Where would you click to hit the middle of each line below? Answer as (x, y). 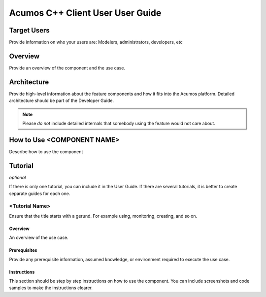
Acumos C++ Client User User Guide (85, 13)
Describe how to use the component (46, 151)
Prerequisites (23, 250)
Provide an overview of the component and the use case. (67, 68)
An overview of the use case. (39, 238)
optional (17, 177)
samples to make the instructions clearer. (51, 288)
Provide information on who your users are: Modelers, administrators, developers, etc (96, 42)
